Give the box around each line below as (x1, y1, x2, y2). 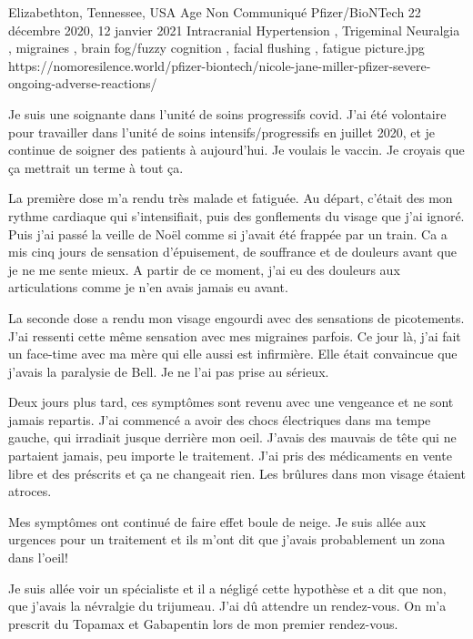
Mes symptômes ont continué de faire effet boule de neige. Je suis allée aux (8, 512, 427, 531)
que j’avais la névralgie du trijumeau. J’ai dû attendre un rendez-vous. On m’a (8, 596, 447, 615)
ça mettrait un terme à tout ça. (8, 157, 184, 177)
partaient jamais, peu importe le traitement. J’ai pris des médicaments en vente (8, 446, 452, 465)
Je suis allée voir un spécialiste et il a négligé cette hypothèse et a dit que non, (8, 578, 447, 597)
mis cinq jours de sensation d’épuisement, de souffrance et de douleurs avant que (8, 242, 457, 261)
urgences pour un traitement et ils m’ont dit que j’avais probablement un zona (8, 530, 446, 549)
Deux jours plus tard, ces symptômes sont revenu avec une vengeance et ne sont (8, 392, 454, 411)
